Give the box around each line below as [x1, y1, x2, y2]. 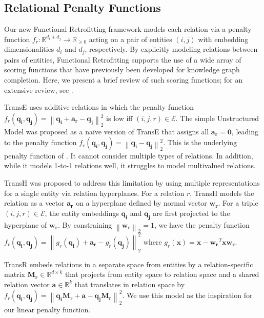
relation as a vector [4, 197, 65, 208]
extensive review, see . [4, 84, 73, 95]
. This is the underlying [163, 137, 237, 148]
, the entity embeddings [45, 207, 119, 218]
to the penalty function [4, 137, 77, 148]
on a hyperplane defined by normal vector [76, 197, 207, 208]
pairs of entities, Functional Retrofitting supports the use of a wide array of [4, 54, 241, 65]
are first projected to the [153, 207, 230, 218]
